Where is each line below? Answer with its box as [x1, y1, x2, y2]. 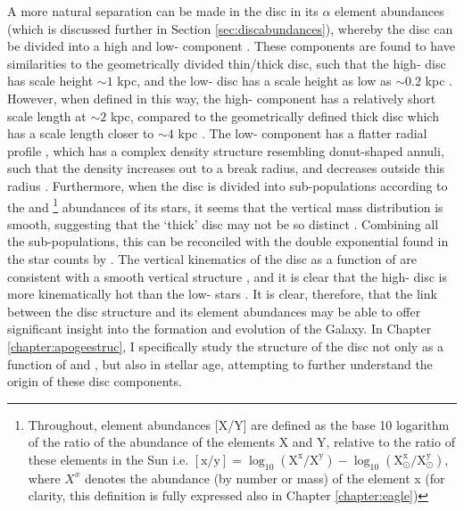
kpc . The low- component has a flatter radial [178, 124, 427, 143]
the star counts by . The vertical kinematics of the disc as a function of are [7, 249, 417, 268]
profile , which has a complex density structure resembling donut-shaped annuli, [7, 141, 444, 160]
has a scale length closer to [7, 124, 154, 143]
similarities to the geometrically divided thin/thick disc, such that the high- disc [7, 54, 446, 72]
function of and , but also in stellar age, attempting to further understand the [7, 354, 433, 373]
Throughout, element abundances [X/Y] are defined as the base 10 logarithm [28, 415, 450, 433]
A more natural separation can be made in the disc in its [7, 2, 319, 20]
